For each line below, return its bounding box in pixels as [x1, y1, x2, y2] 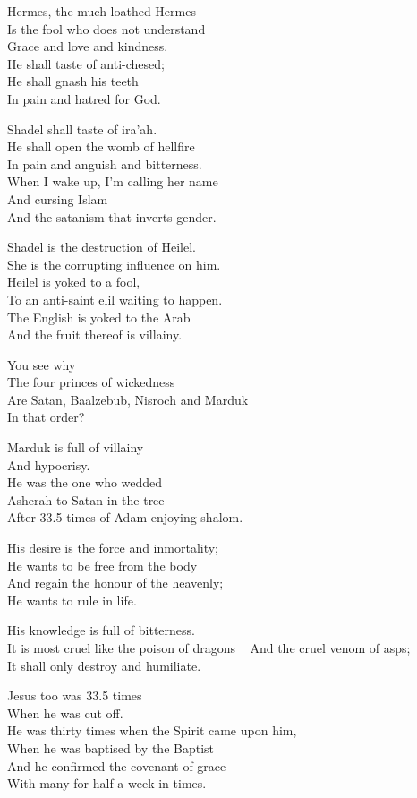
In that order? [7, 408, 85, 426]
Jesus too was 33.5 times [7, 686, 142, 705]
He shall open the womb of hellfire [7, 137, 195, 156]
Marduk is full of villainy [7, 438, 144, 457]
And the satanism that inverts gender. [7, 207, 217, 226]
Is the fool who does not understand [7, 19, 206, 38]
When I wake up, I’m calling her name [7, 172, 218, 191]
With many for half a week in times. [7, 774, 207, 793]
